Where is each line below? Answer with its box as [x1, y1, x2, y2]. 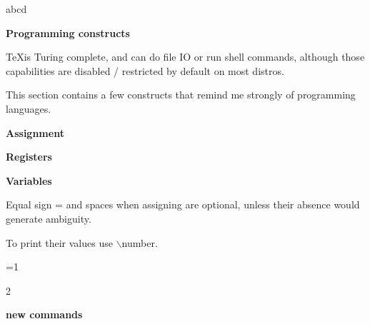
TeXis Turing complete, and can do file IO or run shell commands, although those [6, 49, 365, 64]
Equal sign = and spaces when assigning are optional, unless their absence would [6, 197, 360, 212]
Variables [6, 173, 52, 188]
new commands [6, 307, 83, 322]
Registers [6, 149, 52, 164]
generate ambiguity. [6, 211, 91, 226]
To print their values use [6, 235, 113, 250]
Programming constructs [6, 25, 130, 40]
